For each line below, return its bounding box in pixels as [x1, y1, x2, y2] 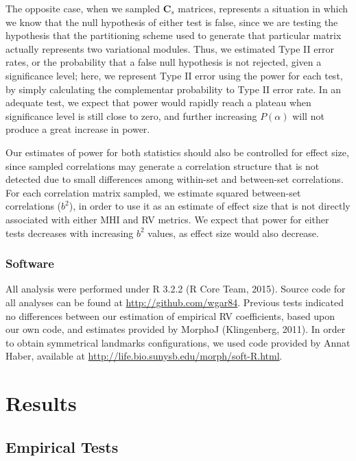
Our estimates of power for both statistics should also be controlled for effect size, [5, 145, 349, 159]
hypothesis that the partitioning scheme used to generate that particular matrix [5, 28, 342, 42]
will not [292, 108, 324, 123]
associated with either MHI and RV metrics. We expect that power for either [5, 212, 329, 226]
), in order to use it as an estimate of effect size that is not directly [69, 199, 351, 213]
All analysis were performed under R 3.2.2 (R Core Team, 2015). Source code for [5, 282, 346, 296]
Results [5, 389, 77, 417]
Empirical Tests [5, 436, 119, 457]
